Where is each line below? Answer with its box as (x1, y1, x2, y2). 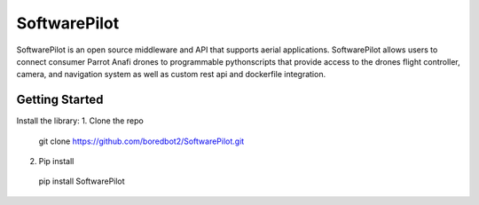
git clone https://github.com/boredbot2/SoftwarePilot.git (38, 136, 245, 146)
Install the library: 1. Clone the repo (16, 115, 144, 126)
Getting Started (16, 92, 104, 107)
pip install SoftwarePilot (38, 176, 125, 186)
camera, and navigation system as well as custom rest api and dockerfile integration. (16, 69, 326, 80)
